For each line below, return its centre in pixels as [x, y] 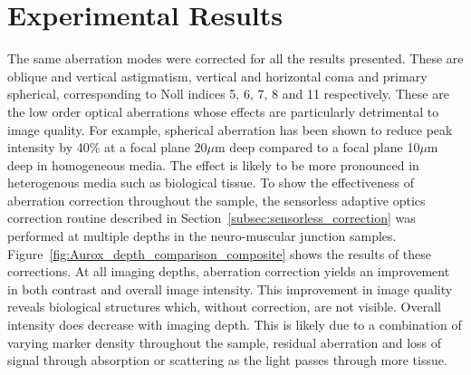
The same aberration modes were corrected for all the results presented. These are [235, 58]
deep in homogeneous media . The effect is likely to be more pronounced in [213, 164]
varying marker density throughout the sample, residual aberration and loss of [225, 342]
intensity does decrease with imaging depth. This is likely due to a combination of [235, 325]
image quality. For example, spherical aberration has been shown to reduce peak [230, 129]
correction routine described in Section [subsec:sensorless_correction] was [211, 218]
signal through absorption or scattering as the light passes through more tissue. [227, 360]
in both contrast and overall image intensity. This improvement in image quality [230, 288]
